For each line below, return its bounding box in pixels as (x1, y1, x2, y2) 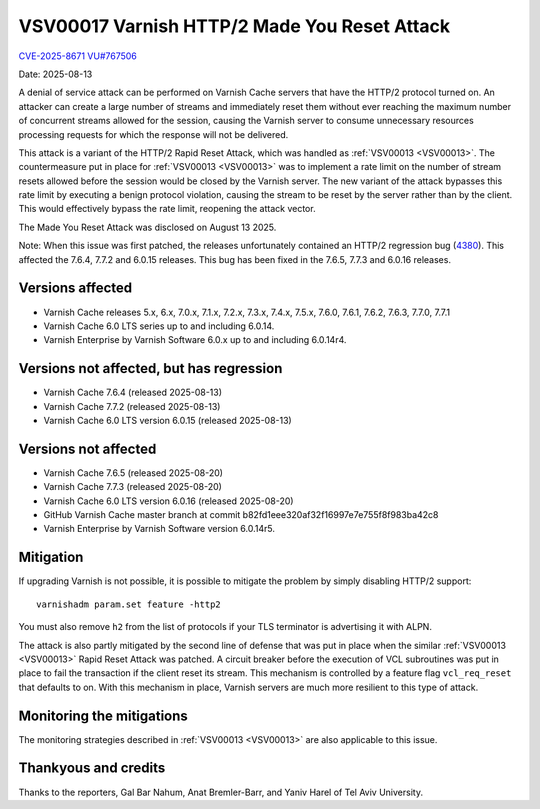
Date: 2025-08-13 (18, 68, 93, 80)
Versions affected (18, 280, 133, 297)
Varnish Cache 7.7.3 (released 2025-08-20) (43, 481, 222, 493)
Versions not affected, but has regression (18, 360, 283, 377)
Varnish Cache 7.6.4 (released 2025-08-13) (43, 386, 223, 399)
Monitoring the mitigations (18, 707, 189, 724)
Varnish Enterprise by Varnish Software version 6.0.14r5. (43, 523, 275, 535)
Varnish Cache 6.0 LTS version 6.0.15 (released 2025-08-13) (43, 415, 292, 426)
